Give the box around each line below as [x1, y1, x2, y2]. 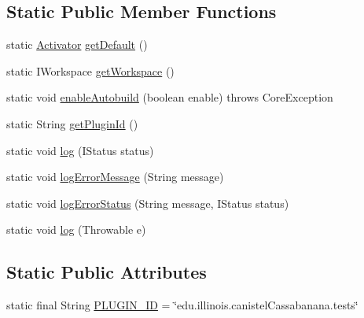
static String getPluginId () [6, 115, 138, 131]
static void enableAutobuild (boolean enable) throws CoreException [6, 89, 333, 105]
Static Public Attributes [6, 260, 207, 284]
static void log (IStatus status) [6, 142, 154, 158]
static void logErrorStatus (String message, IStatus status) [6, 194, 289, 211]
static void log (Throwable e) [6, 221, 146, 238]
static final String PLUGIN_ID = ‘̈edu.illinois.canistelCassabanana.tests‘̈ [6, 297, 358, 313]
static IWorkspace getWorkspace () [6, 62, 175, 79]
